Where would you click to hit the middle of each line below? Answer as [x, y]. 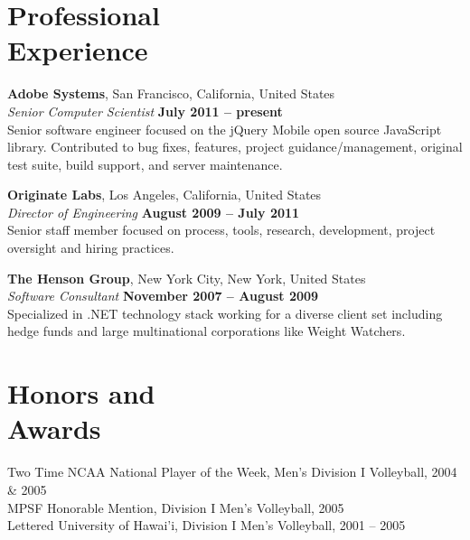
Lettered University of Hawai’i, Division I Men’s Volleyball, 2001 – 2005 [207, 525]
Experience [78, 50]
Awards [54, 428]
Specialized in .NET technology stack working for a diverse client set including [225, 313]
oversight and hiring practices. [91, 248]
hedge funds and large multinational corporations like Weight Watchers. [207, 331]
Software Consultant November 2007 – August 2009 [163, 296]
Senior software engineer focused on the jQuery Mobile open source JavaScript [225, 129]
